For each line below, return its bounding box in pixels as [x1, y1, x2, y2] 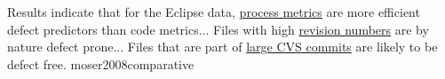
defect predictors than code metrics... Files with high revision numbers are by [7, 20, 429, 38]
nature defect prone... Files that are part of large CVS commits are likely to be [7, 37, 438, 56]
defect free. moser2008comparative [7, 54, 195, 73]
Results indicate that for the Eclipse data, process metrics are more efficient [7, 3, 420, 20]
